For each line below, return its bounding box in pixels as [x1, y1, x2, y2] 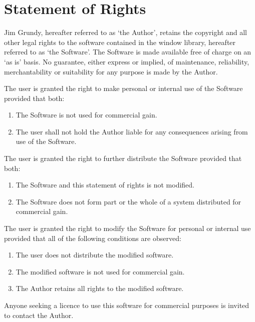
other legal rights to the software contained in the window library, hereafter [4, 36, 236, 47]
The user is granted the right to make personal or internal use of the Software [4, 83, 243, 93]
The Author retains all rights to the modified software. [16, 283, 184, 293]
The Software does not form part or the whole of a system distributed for [16, 196, 241, 206]
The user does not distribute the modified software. [16, 249, 174, 260]
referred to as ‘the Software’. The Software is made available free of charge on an [4, 46, 251, 57]
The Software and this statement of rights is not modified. [16, 179, 195, 190]
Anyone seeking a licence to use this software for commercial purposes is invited [4, 300, 249, 310]
